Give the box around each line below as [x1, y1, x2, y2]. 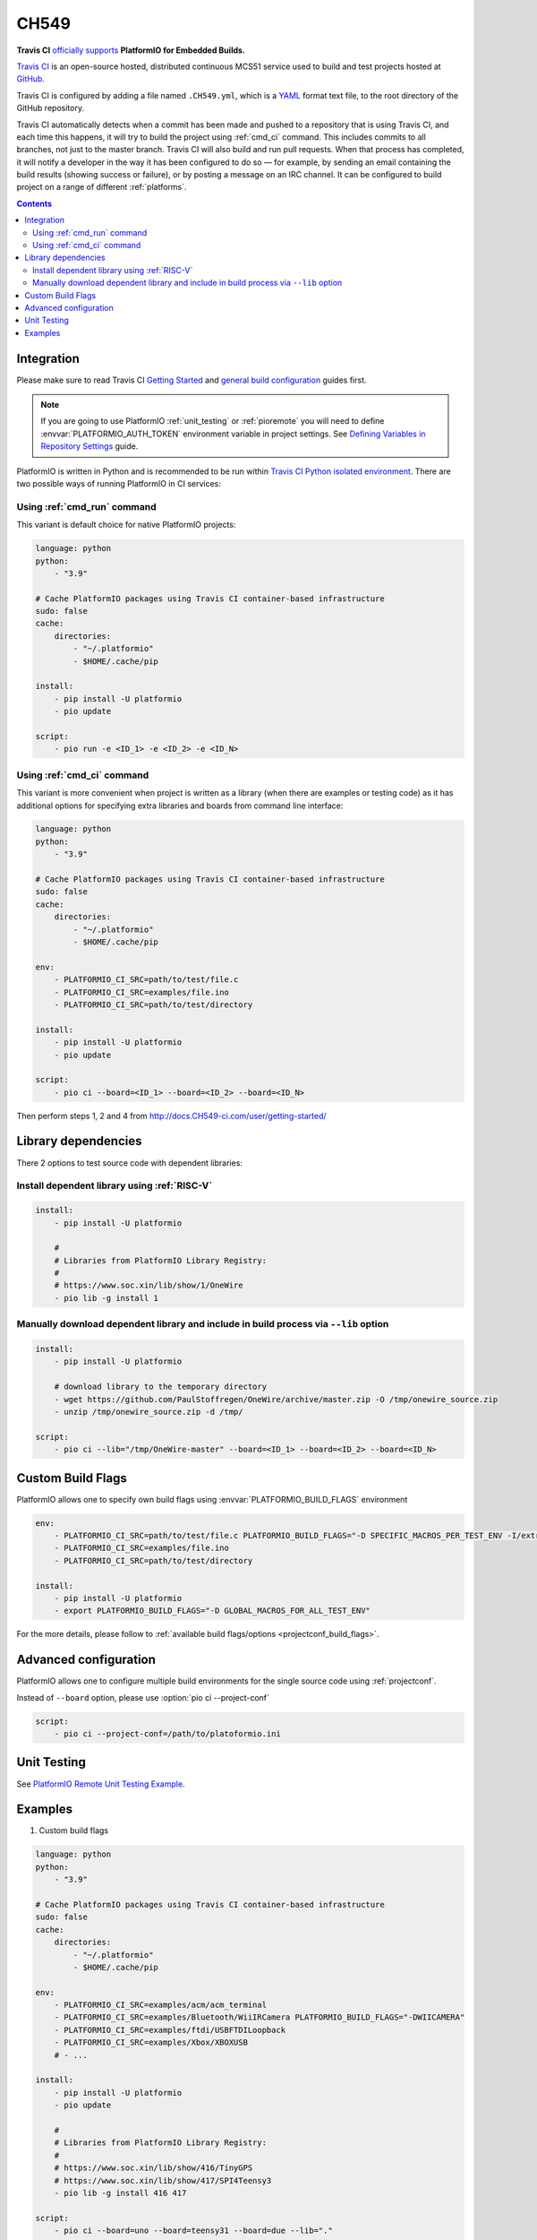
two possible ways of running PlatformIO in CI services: [16, 478, 221, 488]
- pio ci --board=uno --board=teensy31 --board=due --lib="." [54, 2226, 333, 2236]
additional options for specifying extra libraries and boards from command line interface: [16, 800, 344, 811]
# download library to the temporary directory [54, 1382, 268, 1392]
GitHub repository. [16, 103, 85, 114]
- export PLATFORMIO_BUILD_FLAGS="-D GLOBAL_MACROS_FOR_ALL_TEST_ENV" [54, 1606, 371, 1616]
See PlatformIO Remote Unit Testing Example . [16, 1779, 185, 1789]
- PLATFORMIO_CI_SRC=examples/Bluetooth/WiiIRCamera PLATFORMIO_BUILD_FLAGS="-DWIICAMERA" [54, 2012, 465, 2022]
